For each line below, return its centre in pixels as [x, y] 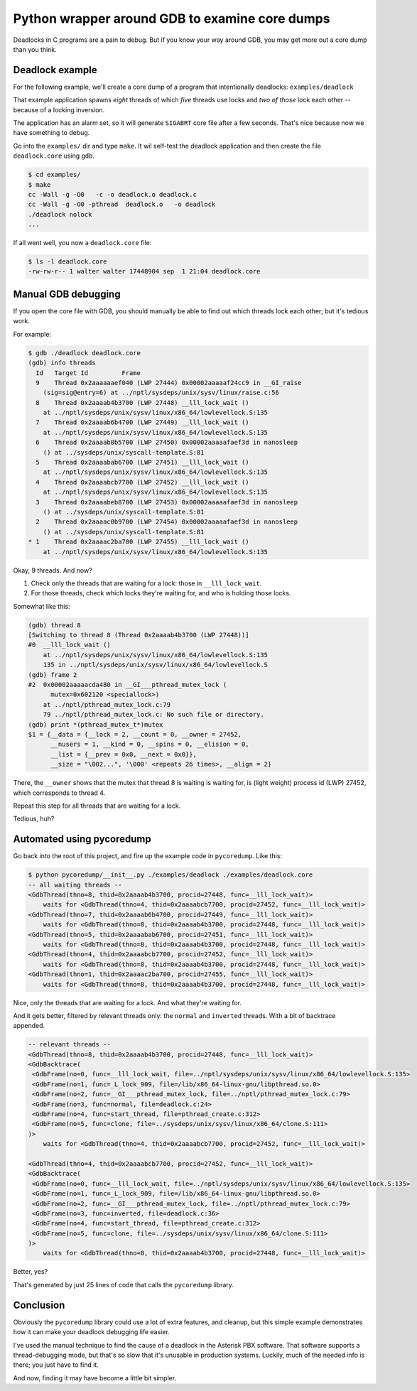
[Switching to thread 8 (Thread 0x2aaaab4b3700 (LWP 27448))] [139, 635]
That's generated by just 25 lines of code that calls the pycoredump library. [124, 1284]
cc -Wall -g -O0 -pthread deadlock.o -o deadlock [122, 205]
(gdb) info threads [62, 363]
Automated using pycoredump [82, 839]
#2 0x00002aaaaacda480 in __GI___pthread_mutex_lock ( [128, 685]
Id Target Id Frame [88, 373]
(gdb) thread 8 [54, 625]
